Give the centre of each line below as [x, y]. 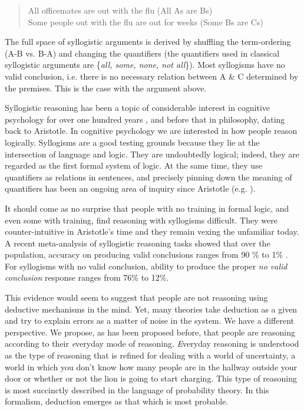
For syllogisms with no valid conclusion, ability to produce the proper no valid [146, 266]
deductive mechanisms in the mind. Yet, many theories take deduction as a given [151, 309]
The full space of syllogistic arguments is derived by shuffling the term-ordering [148, 42]
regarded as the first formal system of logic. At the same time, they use [133, 165]
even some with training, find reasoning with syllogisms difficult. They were [141, 220]
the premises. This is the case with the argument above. [106, 88]
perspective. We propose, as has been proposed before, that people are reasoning [150, 332]
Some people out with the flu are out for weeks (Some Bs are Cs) [146, 22]
